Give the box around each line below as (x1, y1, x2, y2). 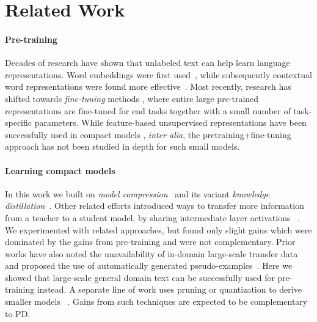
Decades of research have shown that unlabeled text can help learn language (5, 56, 290, 69)
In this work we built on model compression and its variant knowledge (5, 187, 270, 200)
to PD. (5, 307, 31, 320)
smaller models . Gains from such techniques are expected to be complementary (5, 295, 308, 308)
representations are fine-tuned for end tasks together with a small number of (5, 104, 291, 117)
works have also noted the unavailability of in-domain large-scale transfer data (5, 247, 298, 260)
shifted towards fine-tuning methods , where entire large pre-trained (5, 92, 259, 104)
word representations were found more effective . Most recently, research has (5, 80, 291, 93)
